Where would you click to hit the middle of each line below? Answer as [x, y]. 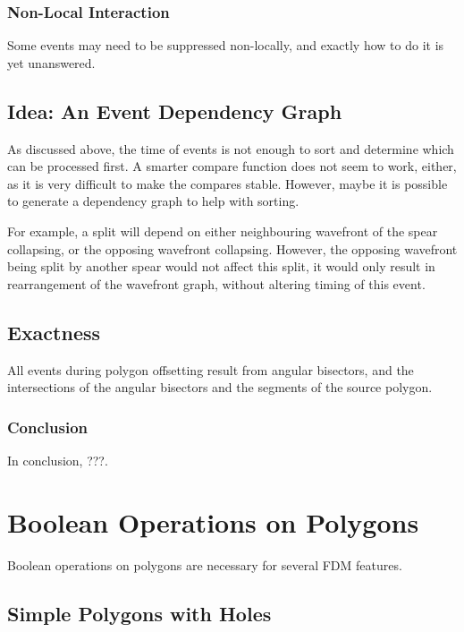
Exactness [54, 332]
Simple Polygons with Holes [139, 613]
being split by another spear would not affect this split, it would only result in [221, 266]
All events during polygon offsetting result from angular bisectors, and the [211, 369]
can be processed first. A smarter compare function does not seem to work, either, [232, 166]
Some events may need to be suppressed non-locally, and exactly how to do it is [226, 45]
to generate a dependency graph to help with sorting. [153, 201]
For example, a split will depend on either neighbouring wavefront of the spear [223, 231]
